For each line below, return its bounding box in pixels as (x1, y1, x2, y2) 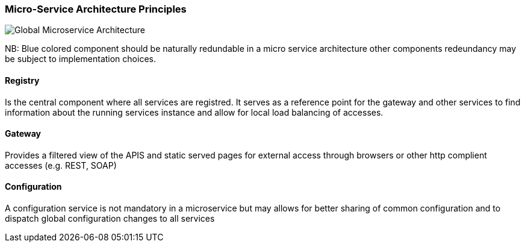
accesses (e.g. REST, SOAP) (5, 160, 117, 170)
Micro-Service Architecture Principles (5, 3, 187, 15)
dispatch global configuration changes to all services (5, 213, 215, 224)
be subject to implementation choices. (5, 54, 156, 64)
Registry (5, 75, 40, 86)
